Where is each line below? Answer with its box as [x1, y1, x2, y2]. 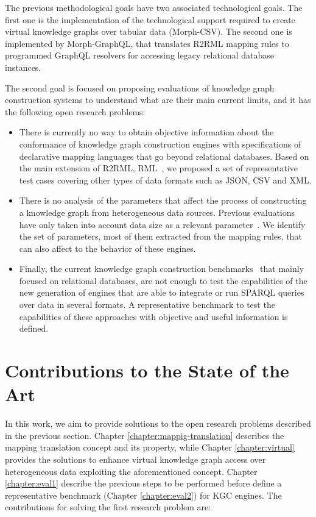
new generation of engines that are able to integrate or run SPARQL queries [19, 286, 304, 299]
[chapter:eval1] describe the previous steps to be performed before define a [5, 477, 282, 490]
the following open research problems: [5, 105, 146, 118]
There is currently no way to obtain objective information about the [19, 126, 274, 138]
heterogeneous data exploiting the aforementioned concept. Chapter [5, 465, 258, 477]
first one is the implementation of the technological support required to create [5, 13, 295, 26]
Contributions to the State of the [5, 358, 289, 383]
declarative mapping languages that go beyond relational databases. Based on [19, 149, 309, 162]
